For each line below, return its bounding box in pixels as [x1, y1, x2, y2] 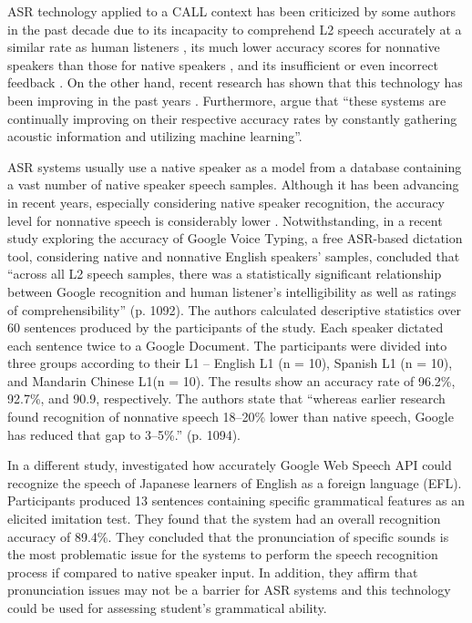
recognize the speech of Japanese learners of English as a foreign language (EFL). [7, 473, 462, 492]
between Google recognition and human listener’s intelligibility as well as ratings [7, 281, 457, 301]
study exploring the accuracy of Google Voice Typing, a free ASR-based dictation [7, 229, 463, 248]
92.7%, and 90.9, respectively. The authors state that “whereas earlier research [7, 389, 446, 408]
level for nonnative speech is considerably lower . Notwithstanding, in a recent [7, 210, 443, 230]
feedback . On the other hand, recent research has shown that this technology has [7, 73, 463, 92]
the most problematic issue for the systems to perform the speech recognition [7, 545, 438, 564]
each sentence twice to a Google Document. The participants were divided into [7, 335, 447, 354]
